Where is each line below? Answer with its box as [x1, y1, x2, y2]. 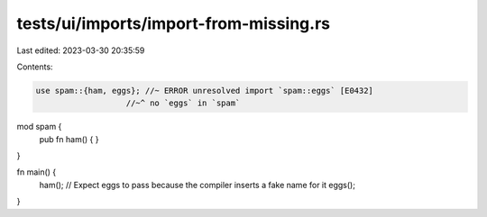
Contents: [16, 61, 53, 72]
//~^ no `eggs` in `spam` [125, 98, 241, 108]
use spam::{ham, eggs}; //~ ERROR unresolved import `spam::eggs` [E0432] [35, 86, 374, 95]
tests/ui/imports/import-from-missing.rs [16, 14, 331, 33]
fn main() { [16, 167, 57, 177]
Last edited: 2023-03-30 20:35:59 [16, 45, 145, 56]
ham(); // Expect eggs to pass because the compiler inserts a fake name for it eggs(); [39, 179, 356, 190]
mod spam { [16, 122, 62, 132]
